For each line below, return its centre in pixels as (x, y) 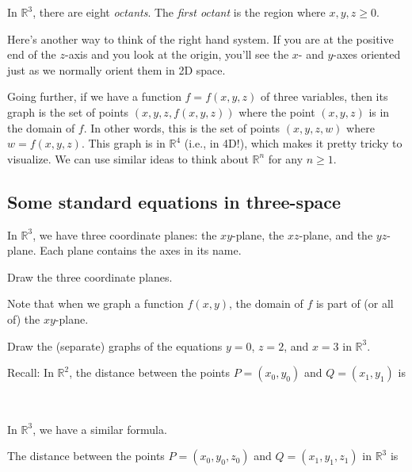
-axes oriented (367, 54)
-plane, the (258, 234)
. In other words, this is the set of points (182, 127)
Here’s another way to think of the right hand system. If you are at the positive (200, 38)
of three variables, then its (324, 96)
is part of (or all (355, 303)
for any (286, 158)
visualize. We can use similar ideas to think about (128, 158)
